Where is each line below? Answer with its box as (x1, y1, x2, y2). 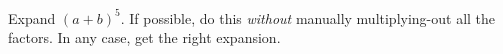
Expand (8, 7, 56, 28)
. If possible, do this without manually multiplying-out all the (120, 7, 496, 28)
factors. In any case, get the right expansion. (8, 27, 281, 48)
